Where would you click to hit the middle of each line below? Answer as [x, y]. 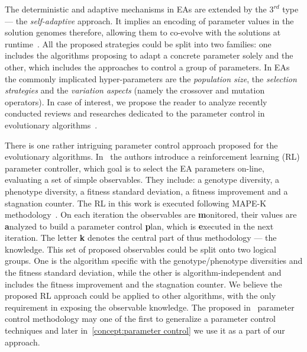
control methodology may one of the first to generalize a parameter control [140, 319]
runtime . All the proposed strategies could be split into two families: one [138, 43]
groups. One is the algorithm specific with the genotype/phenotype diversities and [154, 261]
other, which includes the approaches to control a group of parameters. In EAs [147, 67]
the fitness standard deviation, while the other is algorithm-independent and [143, 272]
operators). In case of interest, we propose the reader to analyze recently [136, 101]
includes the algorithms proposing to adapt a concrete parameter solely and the [149, 55]
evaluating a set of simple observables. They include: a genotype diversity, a [142, 180]
